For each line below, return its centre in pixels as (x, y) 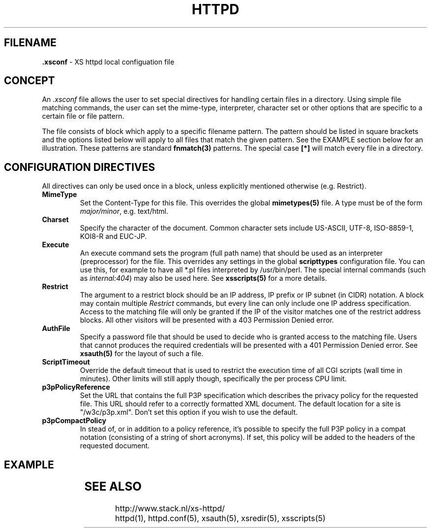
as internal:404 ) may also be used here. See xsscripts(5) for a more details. (203, 278)
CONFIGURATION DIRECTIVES (79, 167)
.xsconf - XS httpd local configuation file (108, 62)
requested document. (115, 446)
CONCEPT (30, 81)
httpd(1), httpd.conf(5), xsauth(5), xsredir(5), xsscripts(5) (220, 518)
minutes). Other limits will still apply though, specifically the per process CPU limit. (213, 379)
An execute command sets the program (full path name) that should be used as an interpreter (231, 253)
